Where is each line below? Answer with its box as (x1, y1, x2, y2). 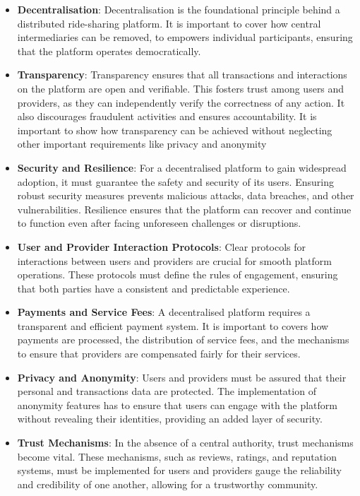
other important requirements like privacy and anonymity (17, 136, 267, 151)
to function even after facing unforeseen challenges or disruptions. (17, 215, 301, 230)
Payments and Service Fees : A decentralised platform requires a (17, 305, 311, 319)
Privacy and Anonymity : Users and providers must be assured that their (17, 370, 347, 384)
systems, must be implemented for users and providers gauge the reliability (17, 463, 342, 478)
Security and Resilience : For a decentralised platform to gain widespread (17, 160, 347, 175)
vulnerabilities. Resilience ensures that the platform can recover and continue (17, 201, 352, 216)
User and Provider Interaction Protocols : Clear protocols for (17, 239, 306, 254)
